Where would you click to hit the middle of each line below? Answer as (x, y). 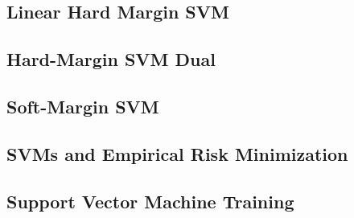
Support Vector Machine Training (150, 201)
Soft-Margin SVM (83, 106)
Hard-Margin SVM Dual (111, 59)
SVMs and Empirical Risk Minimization (177, 153)
